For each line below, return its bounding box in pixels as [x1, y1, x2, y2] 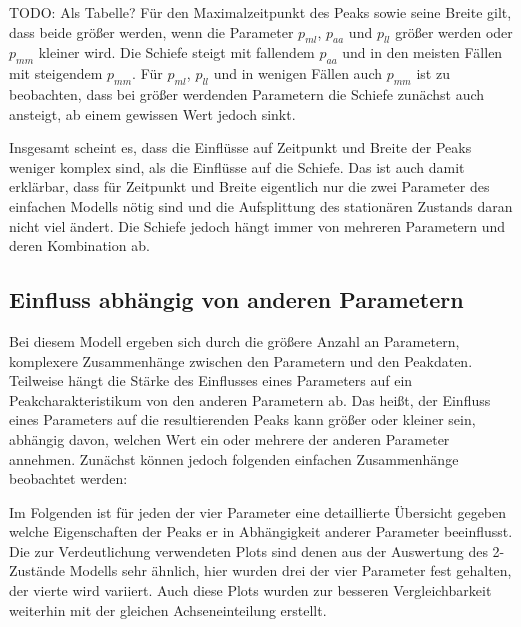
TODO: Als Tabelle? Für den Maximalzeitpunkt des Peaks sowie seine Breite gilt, [9, 2, 512, 22]
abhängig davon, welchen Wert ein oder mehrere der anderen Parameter [9, 428, 450, 449]
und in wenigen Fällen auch [213, 63, 383, 84]
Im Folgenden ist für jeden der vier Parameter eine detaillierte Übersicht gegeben [9, 501, 507, 522]
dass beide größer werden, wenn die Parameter [9, 21, 294, 42]
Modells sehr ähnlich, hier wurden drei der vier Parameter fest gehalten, [69, 560, 512, 581]
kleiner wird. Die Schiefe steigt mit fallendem [38, 42, 315, 63]
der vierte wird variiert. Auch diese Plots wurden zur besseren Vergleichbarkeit [9, 580, 492, 601]
